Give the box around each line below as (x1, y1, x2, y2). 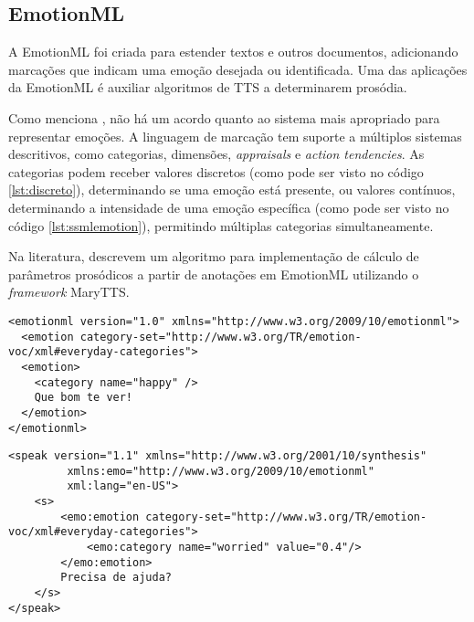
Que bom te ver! (34, 391, 133, 405)
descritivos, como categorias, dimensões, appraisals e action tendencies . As (8, 144, 425, 163)
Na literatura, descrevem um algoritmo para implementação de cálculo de (8, 247, 419, 266)
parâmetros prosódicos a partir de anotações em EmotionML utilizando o (8, 264, 419, 283)
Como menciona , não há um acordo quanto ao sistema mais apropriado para (8, 108, 440, 127)
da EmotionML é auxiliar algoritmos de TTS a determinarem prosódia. (8, 78, 407, 97)
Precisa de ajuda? (60, 571, 172, 585)
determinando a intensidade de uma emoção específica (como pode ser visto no (8, 197, 449, 216)
